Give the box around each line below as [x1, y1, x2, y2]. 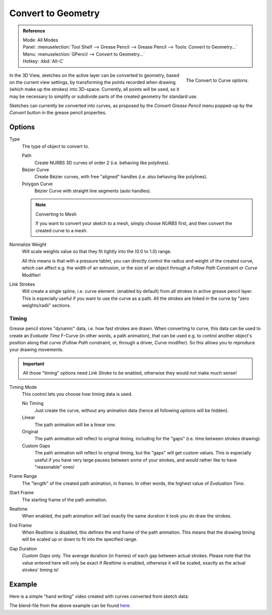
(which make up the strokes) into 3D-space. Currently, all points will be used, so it [9, 86, 179, 92]
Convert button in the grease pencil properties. [9, 110, 107, 116]
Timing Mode [9, 384, 37, 390]
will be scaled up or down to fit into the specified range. [22, 536, 138, 542]
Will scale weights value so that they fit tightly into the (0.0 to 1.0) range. [22, 248, 172, 254]
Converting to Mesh [35, 211, 77, 217]
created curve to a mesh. [35, 227, 88, 233]
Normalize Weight [9, 241, 47, 247]
